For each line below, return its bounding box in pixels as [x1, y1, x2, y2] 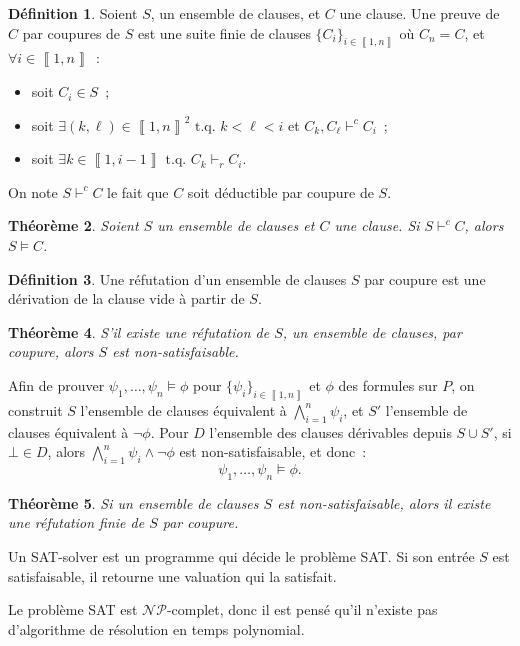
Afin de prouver [8, 374, 105, 395]
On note [8, 181, 58, 202]
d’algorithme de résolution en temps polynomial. [8, 618, 305, 639]
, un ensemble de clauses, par [282, 321, 462, 342]
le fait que [107, 181, 169, 202]
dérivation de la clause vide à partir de [8, 288, 245, 309]
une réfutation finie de [8, 512, 145, 533]
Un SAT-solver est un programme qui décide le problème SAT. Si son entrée [8, 546, 475, 567]
